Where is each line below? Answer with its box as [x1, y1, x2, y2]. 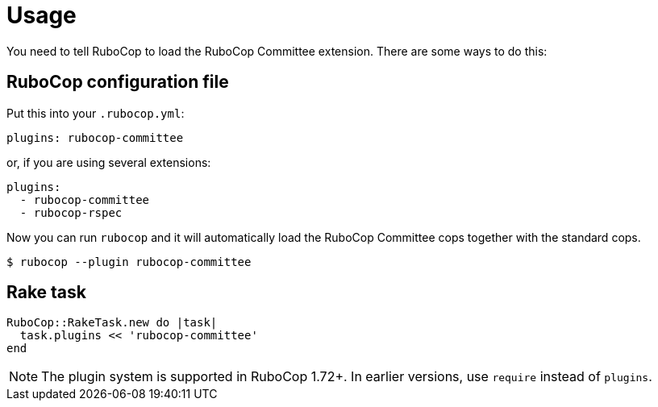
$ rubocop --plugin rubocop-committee [6, 255, 252, 268]
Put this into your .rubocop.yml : [6, 106, 185, 120]
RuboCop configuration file [6, 72, 229, 93]
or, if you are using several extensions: [6, 155, 211, 169]
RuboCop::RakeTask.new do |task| [6, 316, 218, 330]
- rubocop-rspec [19, 206, 123, 219]
